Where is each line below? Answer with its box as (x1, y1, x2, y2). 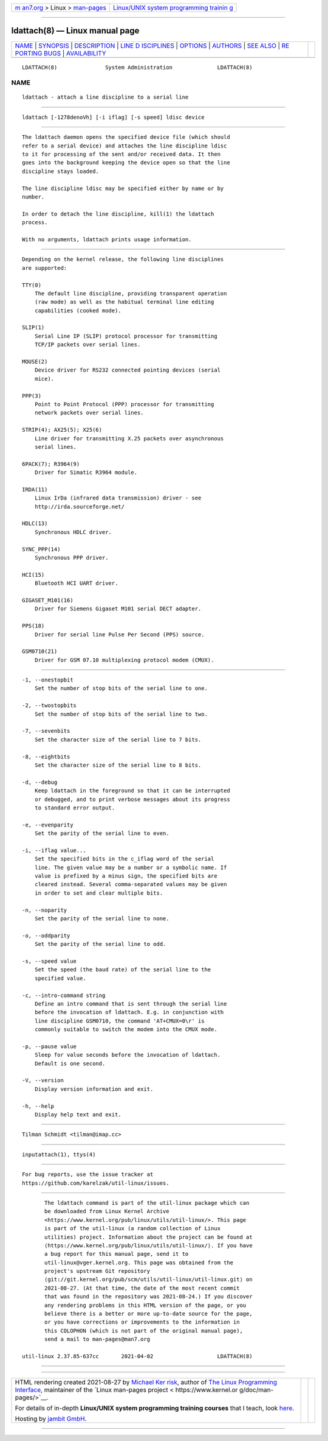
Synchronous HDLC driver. (34, 529, 112, 535)
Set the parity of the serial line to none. (34, 915, 169, 922)
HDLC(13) (22, 520, 48, 527)
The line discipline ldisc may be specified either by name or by (22, 185, 224, 192)
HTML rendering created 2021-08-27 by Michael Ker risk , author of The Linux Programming (15, 1378, 278, 1387)
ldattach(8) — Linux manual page (11, 26, 140, 36)
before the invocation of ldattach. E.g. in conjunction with (34, 1009, 224, 1016)
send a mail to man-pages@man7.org (44, 1336, 151, 1343)
